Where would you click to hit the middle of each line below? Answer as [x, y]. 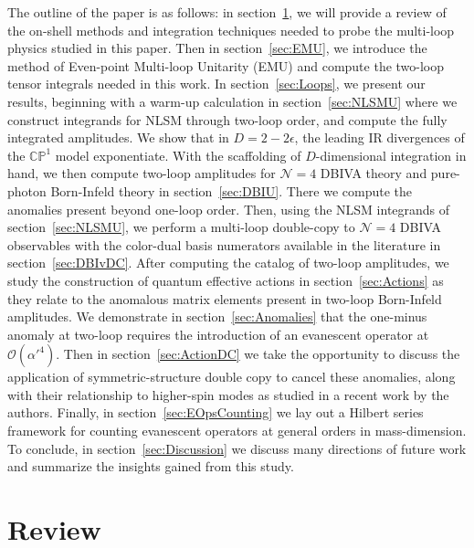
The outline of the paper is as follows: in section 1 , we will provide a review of [227, 12]
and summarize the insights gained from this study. [151, 466]
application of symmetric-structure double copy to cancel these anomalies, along [232, 377]
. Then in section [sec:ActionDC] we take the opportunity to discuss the [258, 354]
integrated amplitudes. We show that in [118, 137]
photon [27, 190]
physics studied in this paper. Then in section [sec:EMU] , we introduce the [217, 48]
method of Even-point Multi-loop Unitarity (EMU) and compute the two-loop [226, 65]
